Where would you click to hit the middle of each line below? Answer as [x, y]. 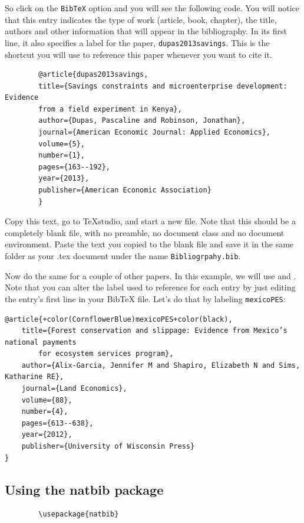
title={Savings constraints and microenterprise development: [163, 86]
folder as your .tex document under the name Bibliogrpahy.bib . [123, 256]
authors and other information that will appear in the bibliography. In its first [146, 31]
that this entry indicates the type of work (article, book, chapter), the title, [141, 19]
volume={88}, [47, 400]
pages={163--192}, [74, 167]
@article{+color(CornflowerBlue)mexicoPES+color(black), [119, 319]
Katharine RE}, [34, 377]
